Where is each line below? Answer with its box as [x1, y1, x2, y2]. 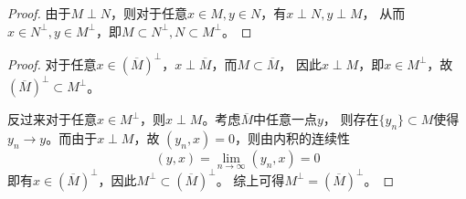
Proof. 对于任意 [7, 54, 97, 73]
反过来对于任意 [7, 110, 97, 129]
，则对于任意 [111, 4, 188, 22]
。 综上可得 [216, 170, 285, 189]
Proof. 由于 [7, 4, 71, 22]
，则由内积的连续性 [235, 128, 351, 147]
